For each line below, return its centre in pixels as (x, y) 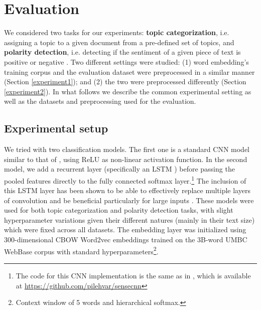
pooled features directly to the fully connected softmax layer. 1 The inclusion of (125, 180)
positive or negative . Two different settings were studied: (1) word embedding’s (126, 61)
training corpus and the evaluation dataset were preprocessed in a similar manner (129, 71)
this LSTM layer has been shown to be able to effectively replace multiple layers (127, 190)
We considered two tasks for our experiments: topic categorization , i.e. (117, 32)
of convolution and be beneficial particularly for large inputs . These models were (129, 200)
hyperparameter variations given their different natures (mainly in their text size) (129, 219)
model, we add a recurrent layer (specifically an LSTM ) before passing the (119, 169)
